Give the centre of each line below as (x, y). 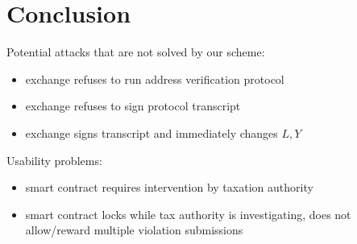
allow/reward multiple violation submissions (134, 230)
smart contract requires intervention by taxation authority (169, 187)
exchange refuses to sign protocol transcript (133, 106)
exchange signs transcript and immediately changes (152, 132)
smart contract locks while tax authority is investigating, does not (188, 214)
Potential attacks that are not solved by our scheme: (136, 52)
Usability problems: (54, 160)
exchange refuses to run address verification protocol (155, 79)
